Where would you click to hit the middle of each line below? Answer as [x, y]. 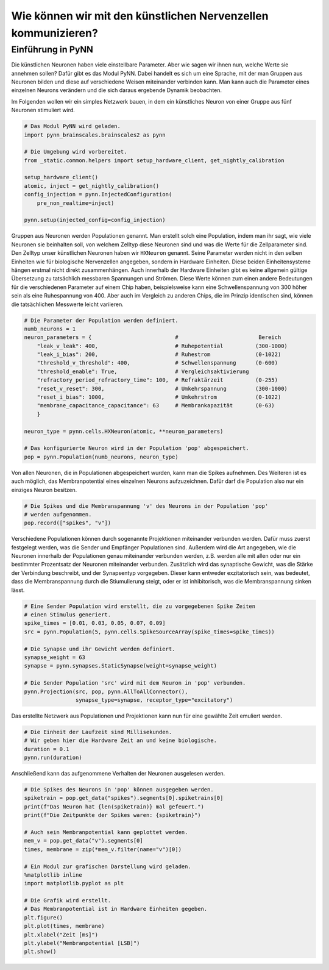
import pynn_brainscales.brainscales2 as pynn [95, 135]
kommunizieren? [55, 33]
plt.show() [40, 952]
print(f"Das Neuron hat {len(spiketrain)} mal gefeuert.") [114, 807]
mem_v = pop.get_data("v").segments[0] [83, 841]
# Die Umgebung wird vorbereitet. [76, 152]
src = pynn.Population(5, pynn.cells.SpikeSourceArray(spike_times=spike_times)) [150, 632]
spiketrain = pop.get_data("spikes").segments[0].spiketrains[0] [124, 798]
